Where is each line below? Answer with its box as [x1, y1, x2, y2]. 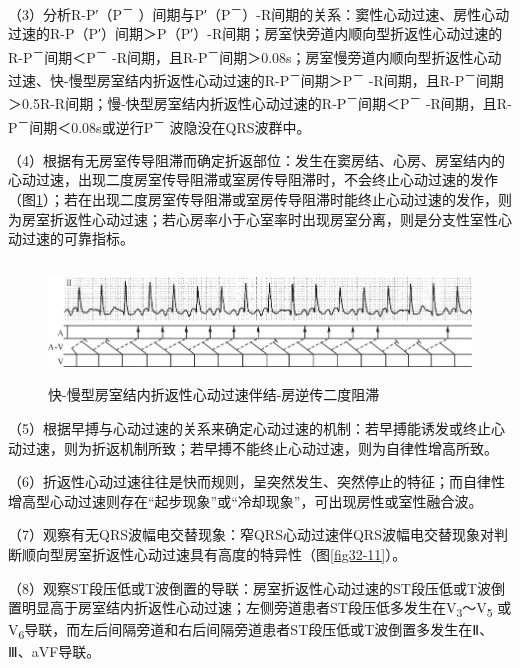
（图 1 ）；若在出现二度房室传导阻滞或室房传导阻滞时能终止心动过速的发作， [8, 189, 498, 210]
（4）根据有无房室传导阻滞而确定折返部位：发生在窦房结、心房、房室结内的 [8, 149, 505, 170]
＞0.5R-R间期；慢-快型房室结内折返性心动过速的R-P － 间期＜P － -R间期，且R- [8, 90, 512, 113]
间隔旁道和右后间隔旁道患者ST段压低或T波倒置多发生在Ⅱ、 [108, 619, 494, 640]
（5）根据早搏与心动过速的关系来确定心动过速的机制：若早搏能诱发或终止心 [8, 418, 505, 438]
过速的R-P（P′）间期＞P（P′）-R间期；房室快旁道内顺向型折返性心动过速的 [8, 23, 503, 44]
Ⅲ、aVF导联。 [8, 641, 101, 662]
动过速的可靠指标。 [8, 228, 134, 249]
